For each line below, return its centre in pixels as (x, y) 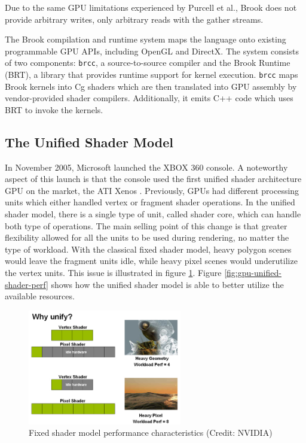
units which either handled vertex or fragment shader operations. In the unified (150, 202)
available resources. (40, 296)
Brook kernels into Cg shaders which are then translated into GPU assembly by (151, 86)
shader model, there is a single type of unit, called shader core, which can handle (153, 214)
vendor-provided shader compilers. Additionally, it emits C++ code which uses (149, 98)
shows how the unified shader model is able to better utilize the (167, 284)
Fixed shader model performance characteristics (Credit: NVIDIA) (151, 433)
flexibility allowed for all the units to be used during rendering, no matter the (147, 237)
